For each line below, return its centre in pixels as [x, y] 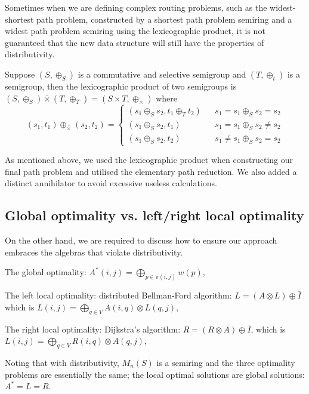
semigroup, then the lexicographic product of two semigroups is [121, 86]
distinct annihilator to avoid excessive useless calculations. [111, 183]
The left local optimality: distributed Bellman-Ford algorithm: [118, 295]
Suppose [20, 74]
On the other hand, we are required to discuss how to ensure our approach [141, 240]
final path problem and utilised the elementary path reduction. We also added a [151, 171]
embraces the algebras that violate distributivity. [94, 252]
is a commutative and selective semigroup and [162, 74]
